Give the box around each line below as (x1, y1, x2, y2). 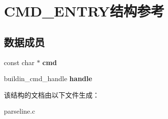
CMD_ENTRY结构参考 (4, 1, 165, 21)
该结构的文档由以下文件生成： (4, 89, 99, 100)
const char (4, 57, 35, 67)
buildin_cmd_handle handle (4, 73, 93, 84)
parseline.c (4, 106, 35, 116)
